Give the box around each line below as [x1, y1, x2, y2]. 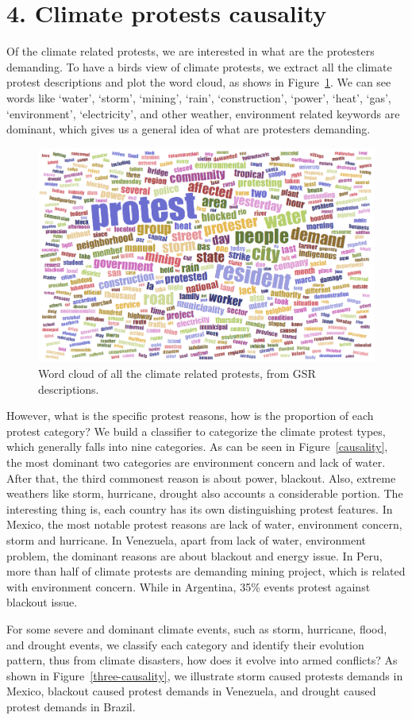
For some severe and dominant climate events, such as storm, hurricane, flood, [6, 620, 387, 637]
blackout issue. [6, 594, 78, 610]
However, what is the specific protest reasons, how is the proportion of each [6, 407, 374, 424]
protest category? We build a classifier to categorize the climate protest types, [6, 422, 386, 439]
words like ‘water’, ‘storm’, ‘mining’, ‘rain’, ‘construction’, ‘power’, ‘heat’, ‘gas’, [6, 89, 391, 106]
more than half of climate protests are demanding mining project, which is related [6, 563, 406, 579]
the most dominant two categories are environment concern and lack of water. [6, 453, 386, 470]
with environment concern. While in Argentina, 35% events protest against [6, 578, 371, 595]
